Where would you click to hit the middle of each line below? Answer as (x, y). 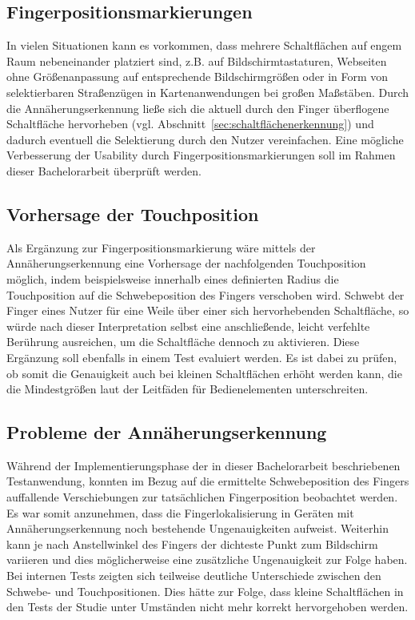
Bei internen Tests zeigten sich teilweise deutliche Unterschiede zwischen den (194, 576)
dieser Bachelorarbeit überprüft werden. (104, 170)
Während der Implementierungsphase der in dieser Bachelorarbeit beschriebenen (204, 465)
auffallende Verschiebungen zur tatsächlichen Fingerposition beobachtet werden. (202, 497)
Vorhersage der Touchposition (133, 213)
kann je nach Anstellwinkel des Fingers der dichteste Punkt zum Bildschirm (192, 544)
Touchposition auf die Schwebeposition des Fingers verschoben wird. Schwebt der (206, 294)
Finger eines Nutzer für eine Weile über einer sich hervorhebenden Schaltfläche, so (208, 310)
